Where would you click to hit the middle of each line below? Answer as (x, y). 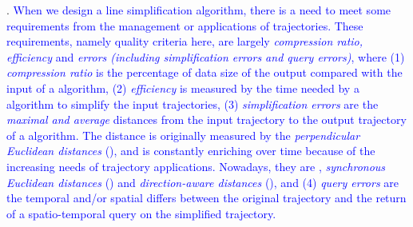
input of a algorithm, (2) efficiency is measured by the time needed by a (183, 88)
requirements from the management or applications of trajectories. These (185, 25)
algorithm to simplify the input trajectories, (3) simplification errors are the (193, 104)
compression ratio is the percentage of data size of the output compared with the (205, 72)
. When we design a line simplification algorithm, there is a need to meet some (199, 10)
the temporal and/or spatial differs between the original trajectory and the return (206, 198)
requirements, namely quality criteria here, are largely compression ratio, (185, 41)
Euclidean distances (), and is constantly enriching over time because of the (191, 151)
